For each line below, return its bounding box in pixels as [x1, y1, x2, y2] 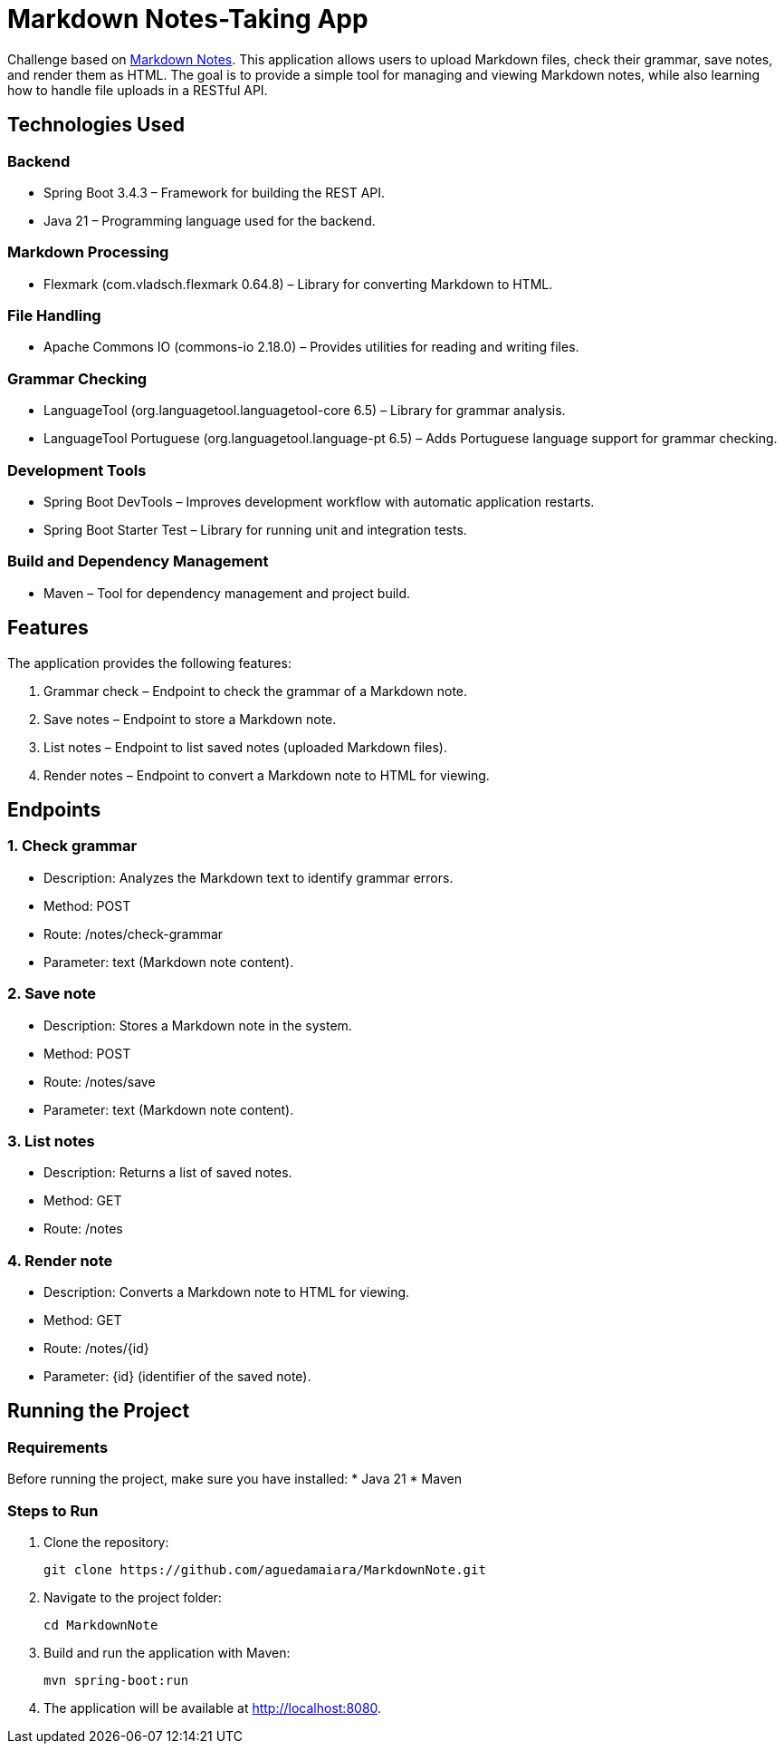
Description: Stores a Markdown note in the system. [43, 1017, 352, 1033]
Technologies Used [7, 113, 185, 137]
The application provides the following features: [7, 654, 292, 671]
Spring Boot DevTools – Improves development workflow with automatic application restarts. [43, 493, 595, 509]
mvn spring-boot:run [43, 1673, 189, 1688]
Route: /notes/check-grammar [43, 925, 224, 942]
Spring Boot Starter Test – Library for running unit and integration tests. [43, 521, 467, 537]
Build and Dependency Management [7, 552, 269, 571]
